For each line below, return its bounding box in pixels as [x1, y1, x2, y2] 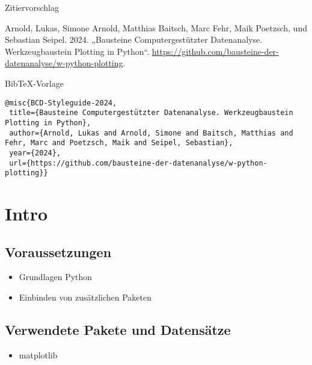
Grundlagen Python [19, 270, 93, 283]
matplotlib [19, 348, 58, 361]
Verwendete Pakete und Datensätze [5, 320, 231, 338]
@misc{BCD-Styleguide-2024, [5, 98, 117, 107]
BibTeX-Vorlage [5, 76, 64, 89]
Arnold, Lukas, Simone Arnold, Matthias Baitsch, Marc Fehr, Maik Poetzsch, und [5, 21, 307, 34]
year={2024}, [9, 148, 61, 157]
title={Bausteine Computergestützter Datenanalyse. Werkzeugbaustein [9, 108, 293, 117]
